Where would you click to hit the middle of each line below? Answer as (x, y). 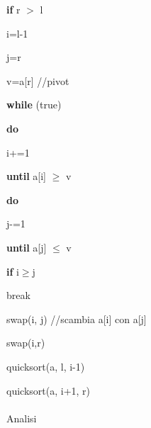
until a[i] (26, 176)
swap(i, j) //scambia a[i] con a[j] (77, 319)
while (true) (34, 105)
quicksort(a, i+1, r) (49, 390)
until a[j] (27, 247)
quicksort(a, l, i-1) (46, 366)
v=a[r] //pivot (38, 80)
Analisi (22, 418)
